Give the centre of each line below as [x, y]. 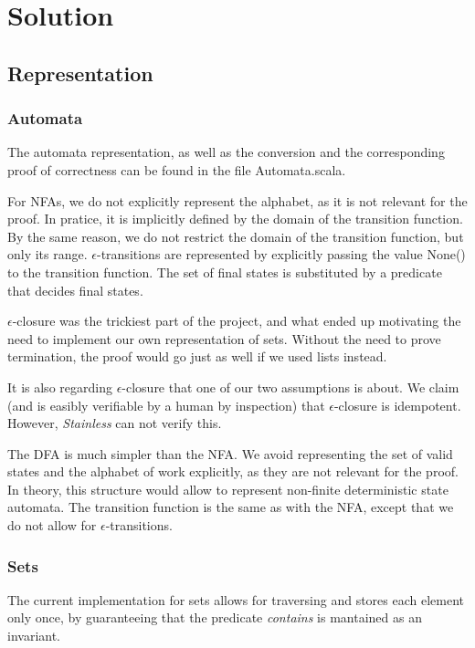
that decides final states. [75, 290]
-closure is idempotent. [397, 405]
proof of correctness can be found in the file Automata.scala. [177, 169]
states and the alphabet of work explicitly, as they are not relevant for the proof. [233, 471]
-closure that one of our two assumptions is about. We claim [290, 387]
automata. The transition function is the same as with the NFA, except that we [231, 507]
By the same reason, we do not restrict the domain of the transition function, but [236, 236]
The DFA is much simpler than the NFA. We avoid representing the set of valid [230, 453]
